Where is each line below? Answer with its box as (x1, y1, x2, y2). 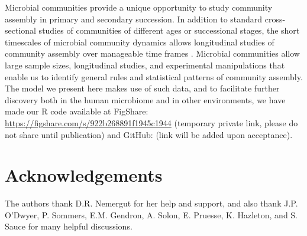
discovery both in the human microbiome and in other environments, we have (5, 93, 286, 106)
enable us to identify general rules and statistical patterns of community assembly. (5, 70, 303, 83)
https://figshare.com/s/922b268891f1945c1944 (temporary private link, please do (5, 116, 298, 129)
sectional (5, 24, 36, 37)
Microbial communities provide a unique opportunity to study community (5, 1, 273, 13)
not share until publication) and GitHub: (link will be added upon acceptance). (5, 128, 293, 140)
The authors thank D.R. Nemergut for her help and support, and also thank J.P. (5, 197, 298, 209)
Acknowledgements (5, 163, 163, 187)
